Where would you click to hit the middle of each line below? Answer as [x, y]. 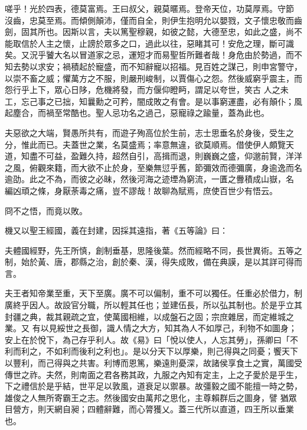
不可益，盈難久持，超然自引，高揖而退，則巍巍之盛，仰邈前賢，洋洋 [170, 156]
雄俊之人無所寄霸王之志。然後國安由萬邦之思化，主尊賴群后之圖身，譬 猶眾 [151, 397]
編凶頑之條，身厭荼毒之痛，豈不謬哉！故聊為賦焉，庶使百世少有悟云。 [141, 190]
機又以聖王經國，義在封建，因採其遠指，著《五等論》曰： [116, 230]
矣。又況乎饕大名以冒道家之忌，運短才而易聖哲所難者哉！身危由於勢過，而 [149, 55]
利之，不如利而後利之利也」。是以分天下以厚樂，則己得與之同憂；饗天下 [159, 351]
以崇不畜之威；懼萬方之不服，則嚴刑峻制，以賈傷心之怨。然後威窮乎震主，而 [153, 78]
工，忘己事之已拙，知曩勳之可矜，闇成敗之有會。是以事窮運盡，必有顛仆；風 [153, 101]
